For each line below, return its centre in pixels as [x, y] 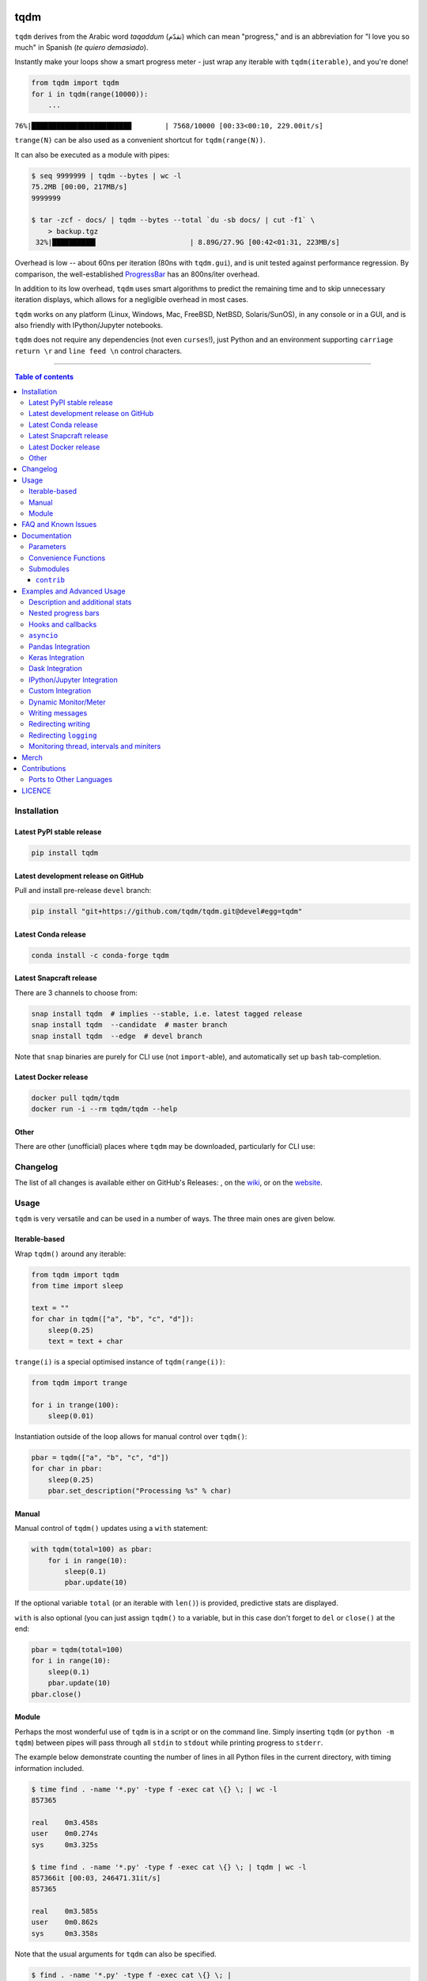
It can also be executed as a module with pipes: [92, 155]
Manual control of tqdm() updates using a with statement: [111, 1529]
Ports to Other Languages [71, 780]
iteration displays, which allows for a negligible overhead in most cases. [132, 300]
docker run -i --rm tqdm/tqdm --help [104, 1109]
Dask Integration [55, 669]
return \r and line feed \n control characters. [98, 351]
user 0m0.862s [65, 1922]
